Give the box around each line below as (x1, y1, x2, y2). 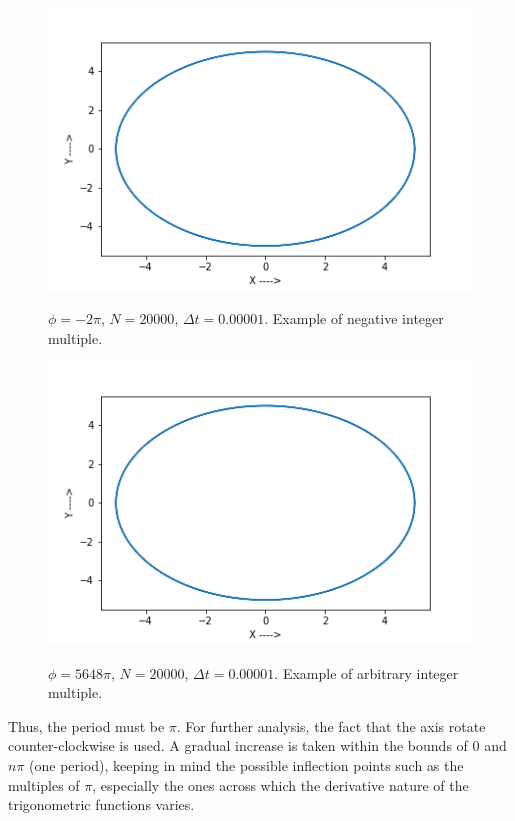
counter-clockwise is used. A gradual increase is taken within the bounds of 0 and (8, 735, 507, 756)
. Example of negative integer (264, 308, 444, 329)
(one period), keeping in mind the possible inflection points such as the (29, 755, 464, 776)
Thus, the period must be (8, 715, 165, 736)
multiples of (8, 774, 80, 795)
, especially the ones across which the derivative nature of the (92, 774, 469, 795)
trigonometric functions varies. (8, 794, 195, 815)
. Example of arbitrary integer (274, 662, 459, 683)
